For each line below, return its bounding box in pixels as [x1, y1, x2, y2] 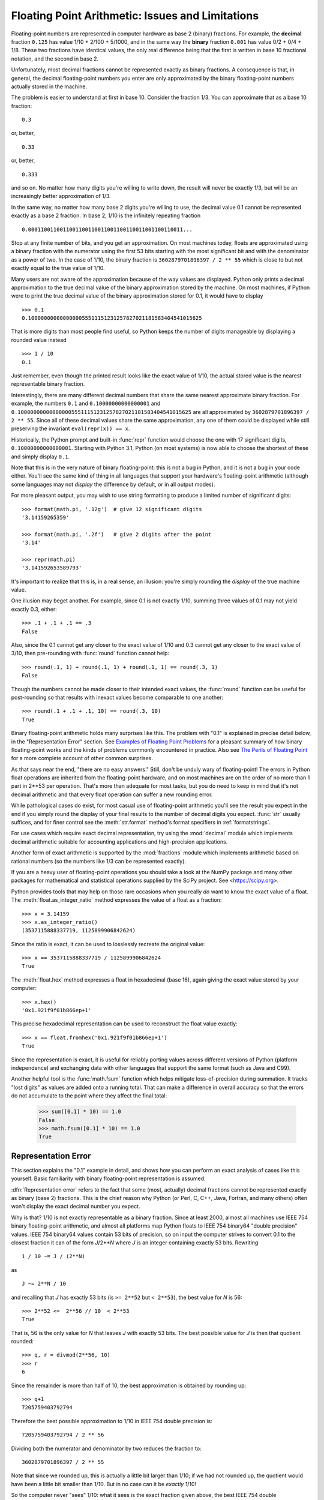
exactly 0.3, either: [11, 605, 57, 613]
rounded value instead [11, 336, 67, 343]
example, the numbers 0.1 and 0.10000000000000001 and [11, 400, 161, 407]
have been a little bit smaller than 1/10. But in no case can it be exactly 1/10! [11, 1480, 197, 1487]
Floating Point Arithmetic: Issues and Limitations [11, 9, 259, 22]
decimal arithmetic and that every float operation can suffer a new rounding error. [11, 791, 213, 798]
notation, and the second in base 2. [11, 55, 99, 62]
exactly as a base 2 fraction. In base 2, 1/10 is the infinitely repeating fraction [11, 212, 201, 219]
